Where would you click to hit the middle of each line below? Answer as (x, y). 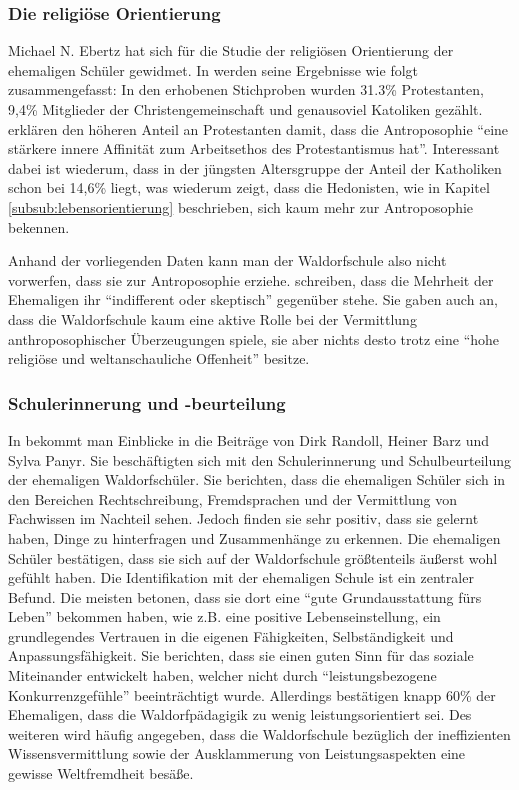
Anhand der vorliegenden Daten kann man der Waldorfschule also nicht (227, 260)
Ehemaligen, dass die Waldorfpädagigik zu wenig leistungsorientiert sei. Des (240, 714)
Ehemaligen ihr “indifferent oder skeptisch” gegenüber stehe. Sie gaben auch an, (253, 299)
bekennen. (39, 226)
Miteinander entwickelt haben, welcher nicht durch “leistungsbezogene (222, 675)
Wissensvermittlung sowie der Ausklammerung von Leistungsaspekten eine (237, 753)
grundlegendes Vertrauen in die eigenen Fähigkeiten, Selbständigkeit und (231, 635)
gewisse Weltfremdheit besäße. (101, 773)
